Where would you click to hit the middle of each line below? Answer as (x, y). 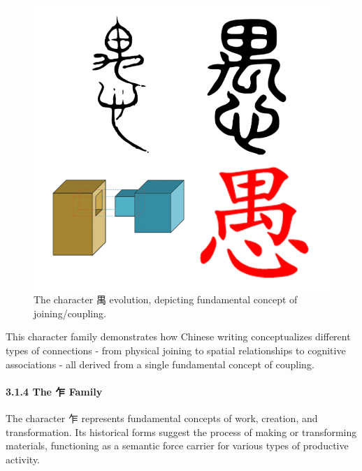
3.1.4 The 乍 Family (54, 391)
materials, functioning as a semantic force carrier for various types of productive (177, 445)
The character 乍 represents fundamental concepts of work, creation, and (162, 418)
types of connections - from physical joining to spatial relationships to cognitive (176, 350)
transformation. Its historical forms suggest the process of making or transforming (181, 432)
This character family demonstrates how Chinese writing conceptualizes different (178, 336)
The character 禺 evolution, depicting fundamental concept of (166, 299)
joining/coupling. (70, 313)
